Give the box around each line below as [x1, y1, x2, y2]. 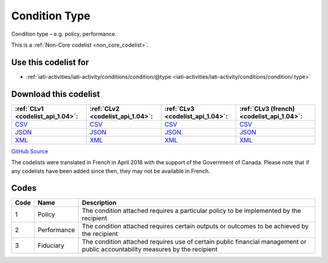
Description [81, 199, 117, 207]
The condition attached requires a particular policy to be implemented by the [81, 207, 301, 215]
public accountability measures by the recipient [81, 245, 218, 254]
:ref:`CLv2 [89, 104, 120, 113]
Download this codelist [11, 88, 100, 99]
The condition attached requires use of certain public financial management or [81, 238, 307, 246]
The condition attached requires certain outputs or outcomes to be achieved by [81, 222, 309, 230]
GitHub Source [11, 147, 49, 155]
